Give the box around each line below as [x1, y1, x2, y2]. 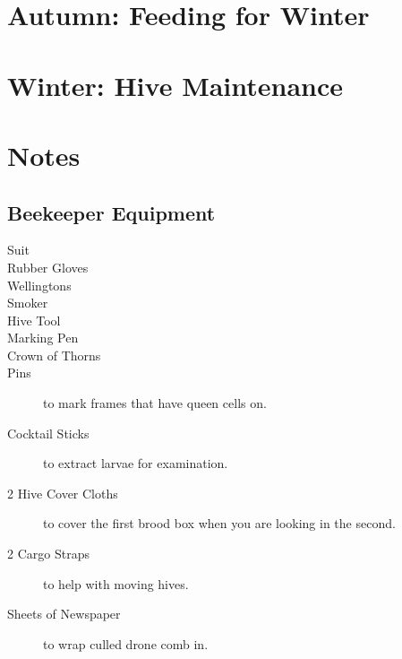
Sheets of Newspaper [7, 604, 121, 623]
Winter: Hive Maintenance [7, 66, 344, 103]
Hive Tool [7, 310, 61, 329]
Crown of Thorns [7, 345, 101, 364]
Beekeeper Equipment [7, 198, 216, 226]
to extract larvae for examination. [43, 454, 228, 473]
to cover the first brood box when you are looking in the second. [43, 514, 396, 533]
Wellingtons [7, 275, 72, 294]
